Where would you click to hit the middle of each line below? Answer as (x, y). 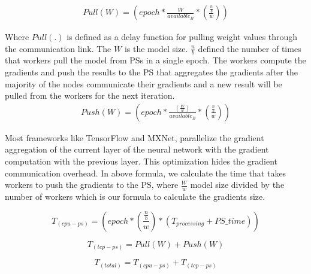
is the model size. (156, 48)
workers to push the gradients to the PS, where (92, 185)
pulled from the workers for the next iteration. (90, 95)
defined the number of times (250, 48)
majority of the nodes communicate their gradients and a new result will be (144, 83)
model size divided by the (237, 185)
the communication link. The (58, 48)
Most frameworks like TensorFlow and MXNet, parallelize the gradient (135, 137)
